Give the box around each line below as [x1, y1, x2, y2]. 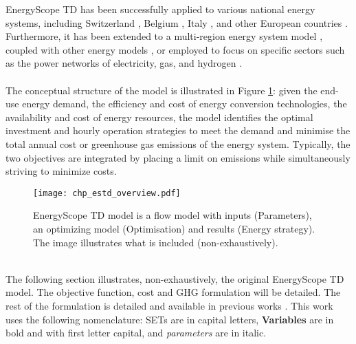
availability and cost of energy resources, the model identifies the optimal [5, 109, 313, 124]
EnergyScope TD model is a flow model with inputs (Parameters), [33, 208, 312, 222]
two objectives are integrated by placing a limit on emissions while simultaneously [5, 150, 351, 164]
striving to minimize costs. [5, 164, 117, 178]
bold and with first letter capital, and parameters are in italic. [5, 325, 267, 340]
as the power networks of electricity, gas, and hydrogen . [5, 56, 243, 70]
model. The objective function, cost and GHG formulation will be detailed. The [5, 285, 341, 299]
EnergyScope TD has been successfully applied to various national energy [5, 2, 315, 16]
